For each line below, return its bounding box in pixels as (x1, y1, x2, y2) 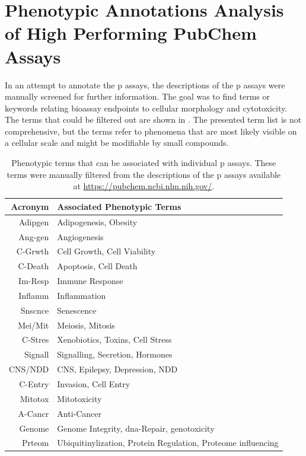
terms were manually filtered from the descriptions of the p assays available (7, 168, 281, 180)
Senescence (57, 304, 97, 316)
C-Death (18, 260, 49, 272)
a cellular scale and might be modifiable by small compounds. (5, 136, 229, 149)
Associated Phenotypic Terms (57, 200, 181, 212)
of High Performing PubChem (5, 21, 257, 45)
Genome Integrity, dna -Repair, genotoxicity (57, 422, 215, 434)
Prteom (21, 436, 49, 449)
